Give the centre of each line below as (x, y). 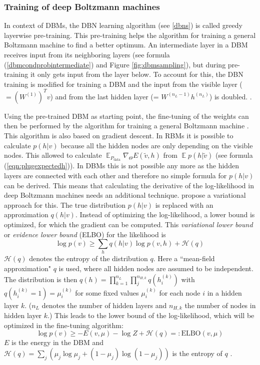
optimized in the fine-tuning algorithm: (64, 325)
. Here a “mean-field (184, 258)
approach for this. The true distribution (65, 204)
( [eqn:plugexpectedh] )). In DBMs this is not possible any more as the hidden (121, 166)
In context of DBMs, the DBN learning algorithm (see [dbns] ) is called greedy (123, 25)
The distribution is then (41, 279)
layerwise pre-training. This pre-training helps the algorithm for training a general (130, 35)
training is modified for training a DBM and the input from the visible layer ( (123, 84)
